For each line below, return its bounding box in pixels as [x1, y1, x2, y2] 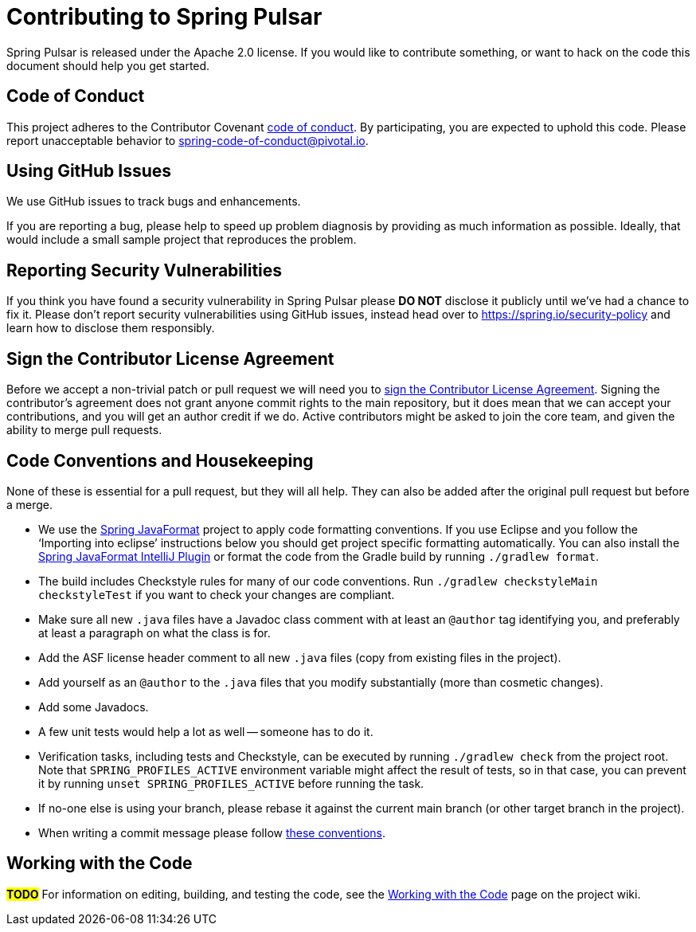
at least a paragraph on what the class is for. [38, 625, 271, 640]
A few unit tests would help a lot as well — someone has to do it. [38, 724, 373, 738]
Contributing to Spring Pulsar [6, 3, 323, 30]
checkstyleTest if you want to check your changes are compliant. [38, 587, 395, 601]
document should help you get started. [6, 58, 210, 72]
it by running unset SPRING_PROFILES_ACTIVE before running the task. [38, 776, 424, 790]
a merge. [6, 497, 53, 511]
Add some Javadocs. [38, 699, 149, 714]
